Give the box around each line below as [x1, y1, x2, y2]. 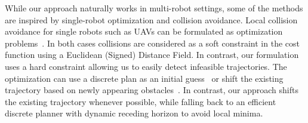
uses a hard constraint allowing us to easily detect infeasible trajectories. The [5, 60, 287, 72]
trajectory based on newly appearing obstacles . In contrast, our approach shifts [5, 84, 298, 96]
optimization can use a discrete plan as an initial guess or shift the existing [5, 72, 284, 84]
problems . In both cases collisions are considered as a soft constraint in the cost [5, 36, 300, 49]
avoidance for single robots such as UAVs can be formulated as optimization [5, 25, 283, 38]
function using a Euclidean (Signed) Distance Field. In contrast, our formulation [5, 48, 299, 61]
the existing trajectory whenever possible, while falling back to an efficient [5, 95, 276, 107]
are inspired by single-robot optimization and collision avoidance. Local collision [5, 13, 298, 26]
